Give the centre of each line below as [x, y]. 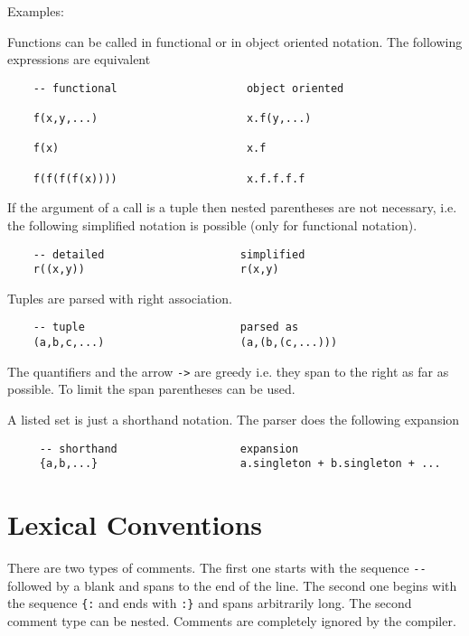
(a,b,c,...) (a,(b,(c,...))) [185, 343]
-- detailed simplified [169, 254]
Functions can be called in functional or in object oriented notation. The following [235, 41]
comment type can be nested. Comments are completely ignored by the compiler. [232, 620]
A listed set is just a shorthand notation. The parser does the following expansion [234, 420]
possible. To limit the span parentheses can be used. [151, 389]
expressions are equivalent [79, 59]
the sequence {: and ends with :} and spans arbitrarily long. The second [210, 603]
